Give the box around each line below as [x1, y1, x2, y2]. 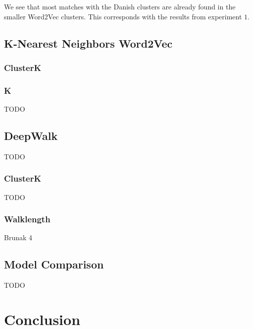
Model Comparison [4, 257, 104, 272]
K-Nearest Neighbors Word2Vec [4, 35, 173, 51]
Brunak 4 [4, 232, 33, 243]
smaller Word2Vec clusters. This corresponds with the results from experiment [4, 11, 242, 21]
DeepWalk [4, 128, 58, 143]
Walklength [4, 213, 51, 225]
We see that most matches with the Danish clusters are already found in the [4, 1, 236, 11]
